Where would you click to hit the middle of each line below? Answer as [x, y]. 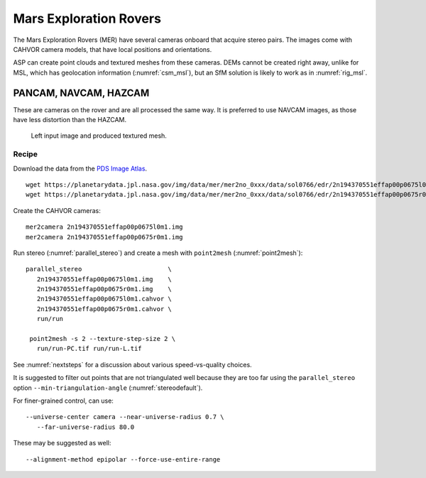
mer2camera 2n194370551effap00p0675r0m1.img [105, 237]
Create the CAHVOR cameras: [57, 210]
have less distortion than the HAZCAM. [70, 120]
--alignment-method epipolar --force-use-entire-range [123, 459]
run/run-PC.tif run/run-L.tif [89, 349]
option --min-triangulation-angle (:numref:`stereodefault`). [108, 388]
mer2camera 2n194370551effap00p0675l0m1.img [105, 227]
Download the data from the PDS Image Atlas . [80, 168]
